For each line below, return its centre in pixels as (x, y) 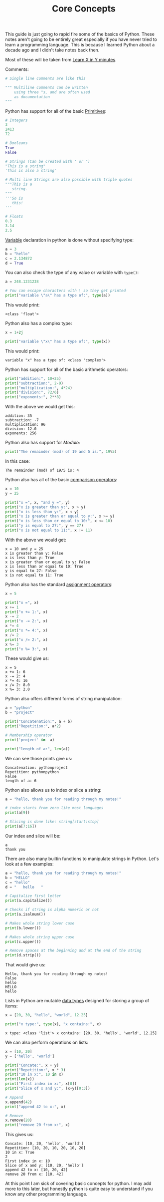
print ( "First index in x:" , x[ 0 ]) (41, 1084)
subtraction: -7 (22, 420)
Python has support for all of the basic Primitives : (56, 111)
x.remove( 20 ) (19, 1120)
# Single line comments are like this (45, 79)
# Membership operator (29, 735)
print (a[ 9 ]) (17, 813)
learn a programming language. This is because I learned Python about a (80, 45)
